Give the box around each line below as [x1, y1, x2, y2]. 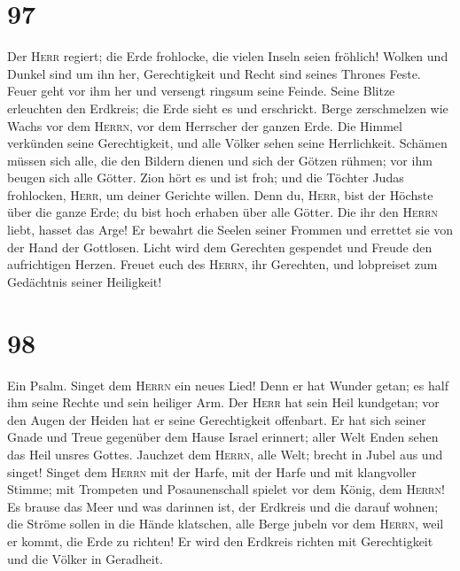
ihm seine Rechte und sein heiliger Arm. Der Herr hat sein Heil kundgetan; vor [7, 393, 440, 412]
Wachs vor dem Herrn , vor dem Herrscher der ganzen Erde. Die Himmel [7, 116, 402, 135]
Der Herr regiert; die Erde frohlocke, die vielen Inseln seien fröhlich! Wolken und [7, 47, 448, 66]
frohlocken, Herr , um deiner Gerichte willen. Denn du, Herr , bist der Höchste [7, 185, 433, 204]
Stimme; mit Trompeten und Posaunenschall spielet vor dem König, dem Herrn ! [7, 480, 445, 498]
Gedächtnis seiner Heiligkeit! [7, 272, 162, 290]
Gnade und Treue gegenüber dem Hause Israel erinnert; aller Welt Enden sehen [7, 428, 439, 446]
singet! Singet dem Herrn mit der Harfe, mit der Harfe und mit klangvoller [7, 462, 417, 481]
